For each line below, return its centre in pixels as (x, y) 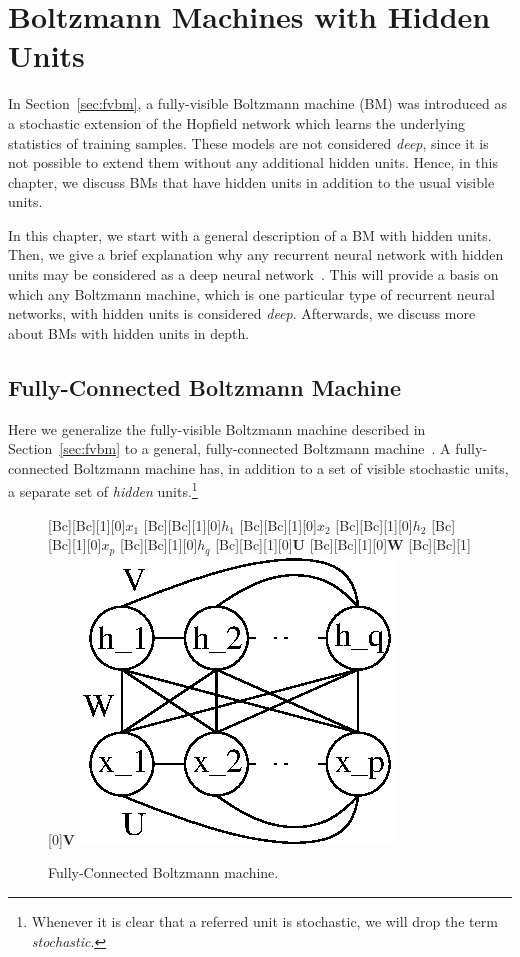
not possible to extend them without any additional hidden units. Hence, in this (253, 162)
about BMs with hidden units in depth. (129, 332)
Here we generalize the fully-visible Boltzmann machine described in (217, 428)
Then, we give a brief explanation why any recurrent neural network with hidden (256, 254)
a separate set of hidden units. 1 (103, 490)
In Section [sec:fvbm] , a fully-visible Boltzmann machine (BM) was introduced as (257, 103)
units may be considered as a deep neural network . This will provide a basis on (253, 274)
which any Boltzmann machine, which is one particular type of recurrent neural (252, 293)
